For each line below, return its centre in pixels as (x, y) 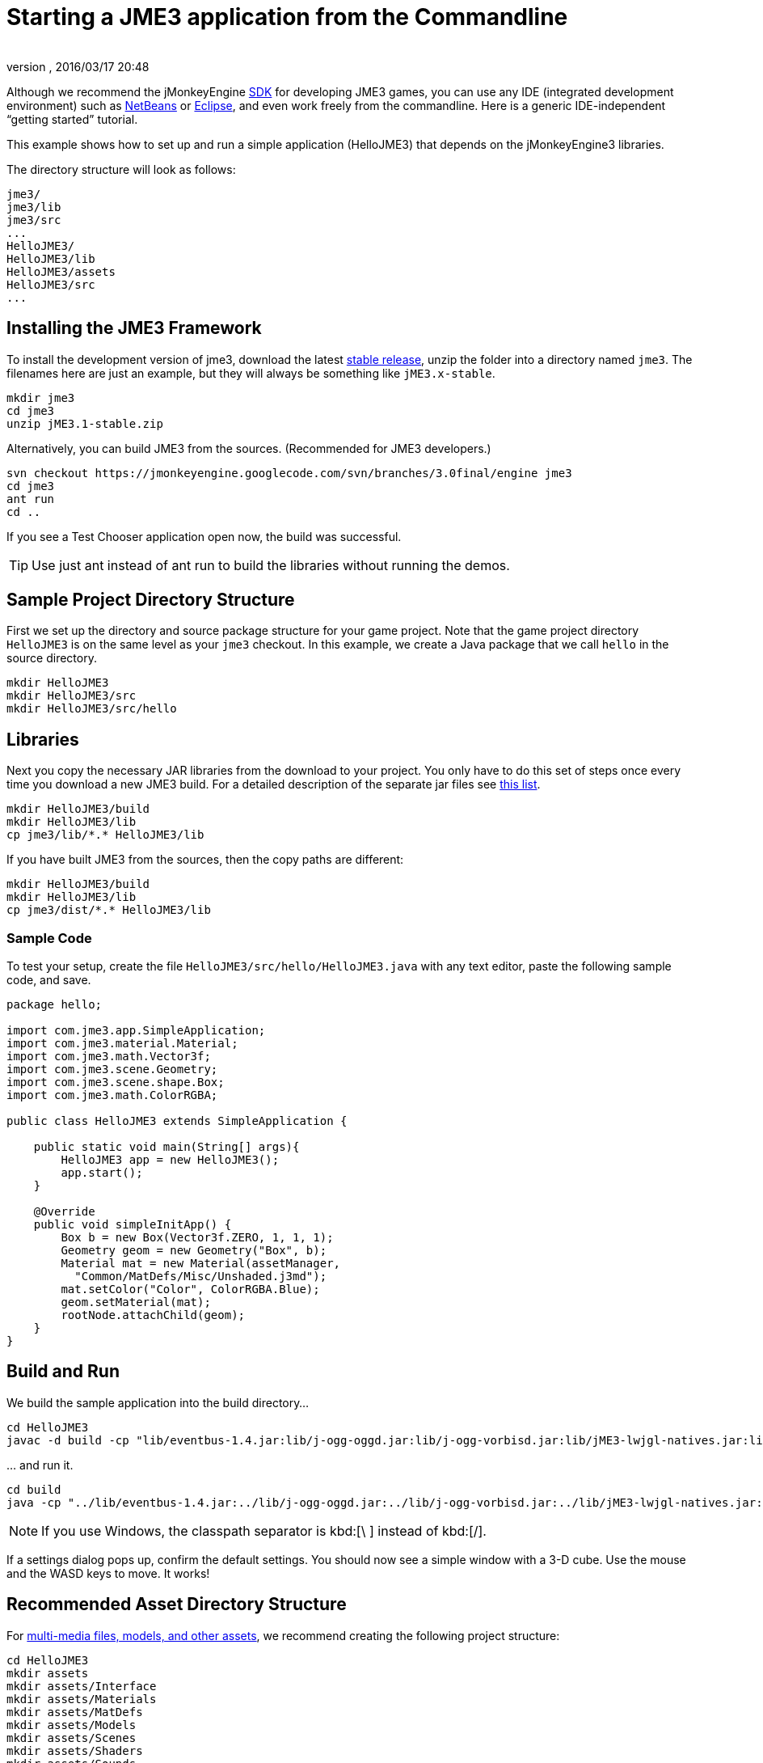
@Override (64, 1212)
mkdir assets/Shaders (75, 1750)
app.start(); (102, 1173)
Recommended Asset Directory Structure (177, 1604)
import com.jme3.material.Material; (122, 1044)
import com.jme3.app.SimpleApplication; (136, 1031)
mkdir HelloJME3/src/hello (92, 709)
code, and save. (49, 980)
